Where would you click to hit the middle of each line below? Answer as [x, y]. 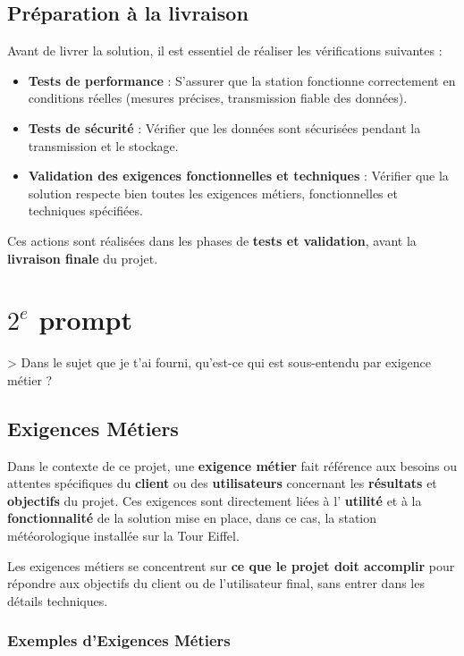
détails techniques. [58, 600]
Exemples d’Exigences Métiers [119, 640]
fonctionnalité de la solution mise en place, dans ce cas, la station [192, 518]
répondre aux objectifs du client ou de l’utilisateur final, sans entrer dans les [216, 583]
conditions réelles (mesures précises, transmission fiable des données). [218, 98]
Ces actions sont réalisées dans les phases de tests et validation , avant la [212, 240]
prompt [85, 320]
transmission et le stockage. [103, 145]
